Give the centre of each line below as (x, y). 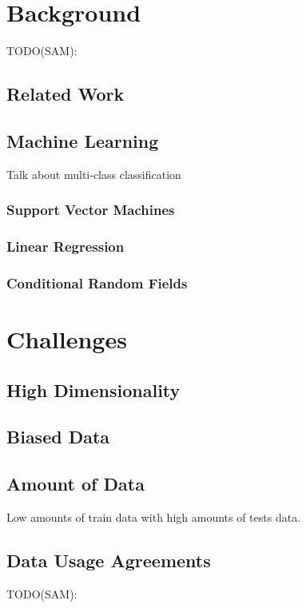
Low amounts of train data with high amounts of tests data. (154, 517)
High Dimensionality (93, 389)
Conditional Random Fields (97, 282)
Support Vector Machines (91, 210)
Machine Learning (83, 140)
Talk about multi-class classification (94, 174)
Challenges (67, 339)
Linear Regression (66, 246)
